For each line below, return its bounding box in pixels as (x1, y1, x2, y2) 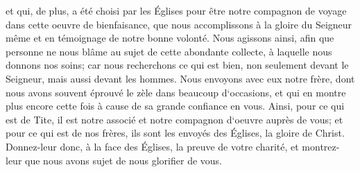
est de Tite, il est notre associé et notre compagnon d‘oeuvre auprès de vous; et (6, 112, 343, 126)
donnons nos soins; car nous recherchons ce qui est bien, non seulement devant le (6, 58, 349, 72)
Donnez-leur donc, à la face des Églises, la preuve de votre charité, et (6, 139, 299, 153)
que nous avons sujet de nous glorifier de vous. (25, 153, 223, 167)
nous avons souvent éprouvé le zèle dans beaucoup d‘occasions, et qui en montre (6, 85, 346, 99)
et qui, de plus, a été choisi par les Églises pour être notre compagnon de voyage (6, 3, 347, 17)
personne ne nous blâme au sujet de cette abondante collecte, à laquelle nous (6, 44, 332, 58)
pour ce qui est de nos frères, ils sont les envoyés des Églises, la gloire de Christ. (6, 126, 345, 140)
